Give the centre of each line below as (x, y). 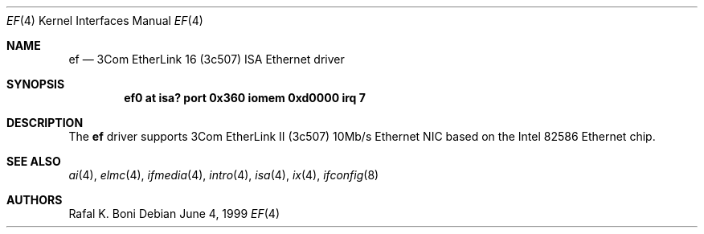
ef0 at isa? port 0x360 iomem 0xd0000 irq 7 (245, 98)
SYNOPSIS (36, 84)
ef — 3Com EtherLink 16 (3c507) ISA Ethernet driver (207, 59)
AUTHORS (35, 200)
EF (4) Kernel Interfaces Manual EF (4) (105, 21)
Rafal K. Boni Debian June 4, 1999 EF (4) (174, 213)
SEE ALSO (34, 161)
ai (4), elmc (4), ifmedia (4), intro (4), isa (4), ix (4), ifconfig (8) (224, 175)
